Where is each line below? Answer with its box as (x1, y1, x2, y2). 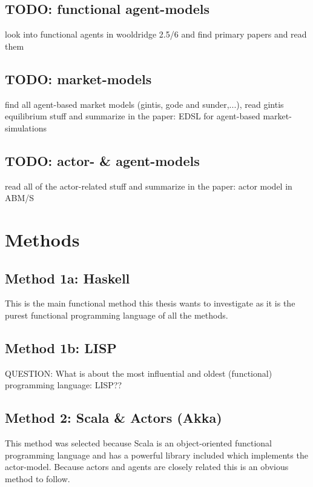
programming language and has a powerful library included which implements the (5, 448, 308, 461)
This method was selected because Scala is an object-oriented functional (5, 437, 272, 449)
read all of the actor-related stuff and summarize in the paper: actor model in (5, 179, 292, 192)
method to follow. (5, 472, 70, 485)
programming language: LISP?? (5, 379, 122, 391)
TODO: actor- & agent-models (5, 151, 200, 170)
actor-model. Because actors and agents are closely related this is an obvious (5, 460, 289, 473)
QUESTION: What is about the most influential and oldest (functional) (5, 366, 272, 379)
